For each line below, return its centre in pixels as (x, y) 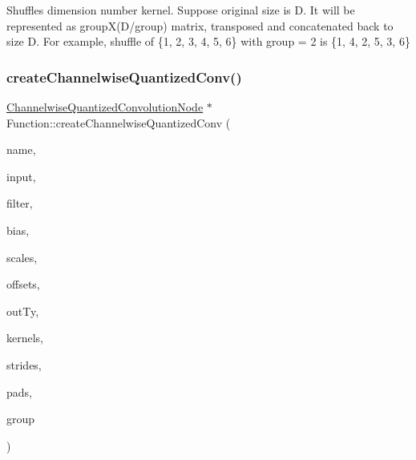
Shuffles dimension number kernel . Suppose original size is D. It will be (181, 10)
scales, (22, 257)
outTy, (23, 311)
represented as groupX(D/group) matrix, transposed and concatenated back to (200, 25)
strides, (24, 364)
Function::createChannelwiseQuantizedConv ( (119, 122)
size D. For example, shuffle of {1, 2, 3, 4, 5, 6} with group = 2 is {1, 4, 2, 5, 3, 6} (208, 41)
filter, (20, 203)
